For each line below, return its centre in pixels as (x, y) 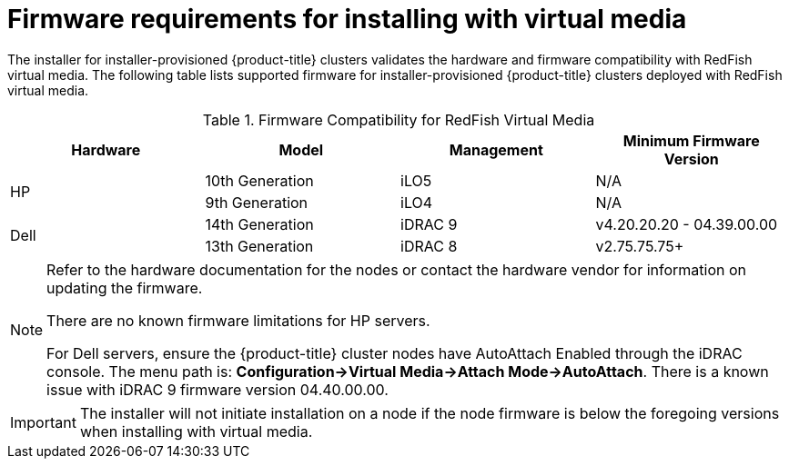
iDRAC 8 (429, 246)
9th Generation (257, 202)
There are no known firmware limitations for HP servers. (238, 320)
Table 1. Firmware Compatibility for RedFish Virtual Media (399, 119)
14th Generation (259, 224)
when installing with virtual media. (196, 431)
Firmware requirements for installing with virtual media (347, 19)
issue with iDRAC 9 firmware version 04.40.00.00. (217, 389)
